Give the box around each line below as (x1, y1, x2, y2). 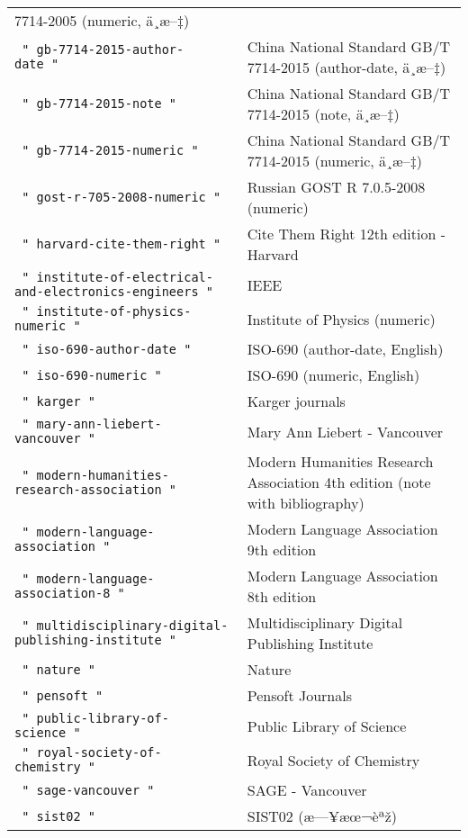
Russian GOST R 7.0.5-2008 (247, 176, 426, 197)
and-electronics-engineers (14, 284, 199, 299)
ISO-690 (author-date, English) (247, 338, 444, 359)
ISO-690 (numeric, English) (247, 365, 420, 385)
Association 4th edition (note (247, 472, 431, 492)
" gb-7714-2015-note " (22, 96, 177, 111)
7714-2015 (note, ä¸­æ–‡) (247, 104, 400, 124)
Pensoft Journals (247, 685, 352, 706)
